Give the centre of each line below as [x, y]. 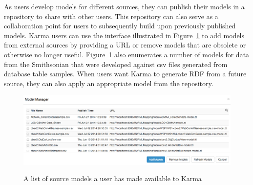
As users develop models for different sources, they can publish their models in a [124, 6]
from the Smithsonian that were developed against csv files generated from [116, 64]
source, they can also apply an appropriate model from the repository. [109, 83]
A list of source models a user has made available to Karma [113, 178]
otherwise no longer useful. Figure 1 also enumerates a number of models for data [127, 54]
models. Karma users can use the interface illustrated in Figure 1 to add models [124, 35]
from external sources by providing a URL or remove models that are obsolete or [125, 45]
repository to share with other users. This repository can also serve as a [111, 16]
